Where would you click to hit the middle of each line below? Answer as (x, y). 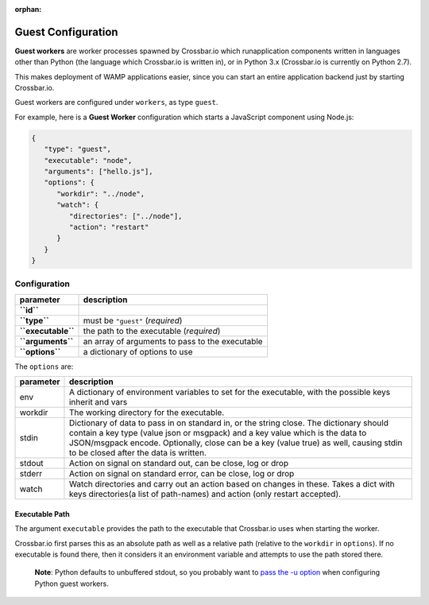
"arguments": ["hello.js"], (99, 172)
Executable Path (43, 514)
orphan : (28, 9)
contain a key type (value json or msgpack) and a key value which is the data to (218, 433)
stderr (31, 474)
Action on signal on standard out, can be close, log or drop (179, 463)
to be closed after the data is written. (137, 453)
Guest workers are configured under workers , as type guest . (116, 103)
